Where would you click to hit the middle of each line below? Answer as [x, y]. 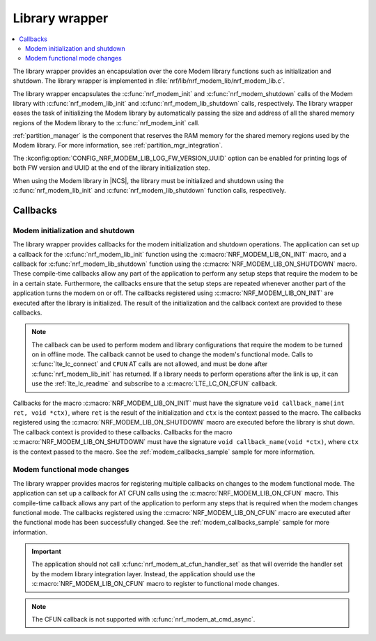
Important [47, 552]
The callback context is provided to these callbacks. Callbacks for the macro [123, 432]
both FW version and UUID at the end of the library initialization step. [111, 168]
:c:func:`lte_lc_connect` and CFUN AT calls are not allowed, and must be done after [150, 364]
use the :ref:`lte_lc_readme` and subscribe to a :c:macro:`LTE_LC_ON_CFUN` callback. [155, 383]
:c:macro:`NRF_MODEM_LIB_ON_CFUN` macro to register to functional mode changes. [156, 584]
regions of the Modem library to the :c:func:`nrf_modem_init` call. [106, 122]
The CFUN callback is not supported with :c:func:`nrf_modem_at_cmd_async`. [143, 619]
